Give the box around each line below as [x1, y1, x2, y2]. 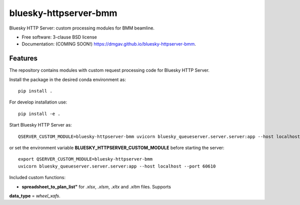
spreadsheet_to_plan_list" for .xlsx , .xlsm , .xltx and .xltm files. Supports [21, 183, 171, 189]
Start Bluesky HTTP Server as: [9, 122, 72, 128]
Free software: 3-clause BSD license [21, 34, 97, 40]
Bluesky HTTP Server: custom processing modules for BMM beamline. [9, 25, 155, 31]
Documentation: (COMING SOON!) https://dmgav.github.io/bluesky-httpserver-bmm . [21, 41, 196, 47]
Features [9, 54, 37, 62]
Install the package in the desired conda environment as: [9, 76, 126, 82]
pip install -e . [18, 110, 60, 116]
